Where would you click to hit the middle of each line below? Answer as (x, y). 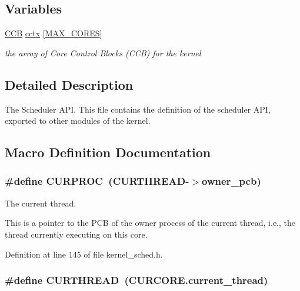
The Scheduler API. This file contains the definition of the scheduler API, (138, 109)
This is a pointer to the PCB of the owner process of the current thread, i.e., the (150, 223)
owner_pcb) (231, 181)
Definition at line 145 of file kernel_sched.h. (84, 254)
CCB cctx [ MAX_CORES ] (54, 33)
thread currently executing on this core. (76, 234)
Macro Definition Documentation (108, 152)
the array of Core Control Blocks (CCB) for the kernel (103, 53)
